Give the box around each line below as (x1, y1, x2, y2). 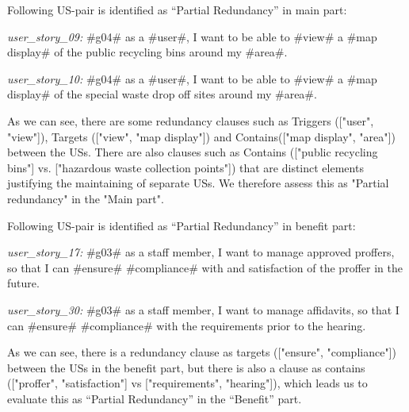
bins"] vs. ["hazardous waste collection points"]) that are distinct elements (7, 159, 364, 175)
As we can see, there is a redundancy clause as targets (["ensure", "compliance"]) (7, 344, 396, 360)
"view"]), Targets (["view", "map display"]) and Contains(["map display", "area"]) (7, 128, 396, 144)
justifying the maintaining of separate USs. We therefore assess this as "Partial (7, 175, 389, 191)
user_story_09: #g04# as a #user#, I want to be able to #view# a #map (7, 28, 377, 44)
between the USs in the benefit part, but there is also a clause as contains (7, 359, 365, 375)
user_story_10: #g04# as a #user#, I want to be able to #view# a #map (7, 70, 377, 87)
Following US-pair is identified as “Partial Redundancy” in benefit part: (7, 217, 356, 233)
